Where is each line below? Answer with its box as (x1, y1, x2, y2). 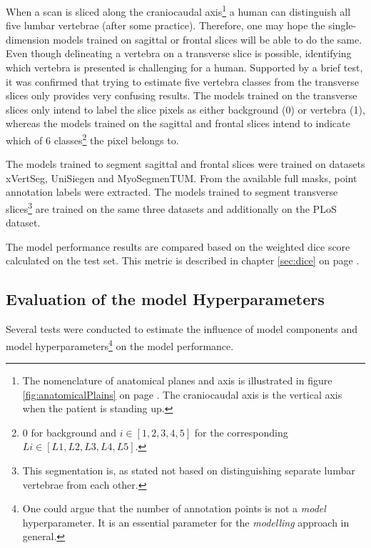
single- (328, 18, 357, 33)
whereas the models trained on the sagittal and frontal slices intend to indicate (6, 116, 350, 131)
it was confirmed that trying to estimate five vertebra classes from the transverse (6, 74, 360, 89)
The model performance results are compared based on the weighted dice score (6, 239, 350, 254)
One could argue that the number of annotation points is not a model (22, 501, 326, 516)
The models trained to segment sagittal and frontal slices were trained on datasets (6, 156, 365, 171)
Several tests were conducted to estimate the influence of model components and (6, 322, 358, 337)
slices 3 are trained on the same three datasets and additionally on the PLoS (6, 199, 337, 216)
